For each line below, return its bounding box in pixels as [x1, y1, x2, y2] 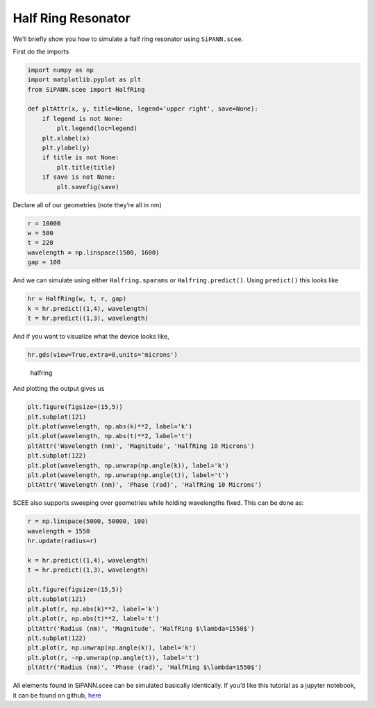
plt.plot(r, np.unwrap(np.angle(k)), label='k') [27, 644, 197, 652]
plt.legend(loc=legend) [56, 124, 138, 132]
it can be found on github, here [12, 691, 101, 699]
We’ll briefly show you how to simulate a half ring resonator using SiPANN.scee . [12, 35, 244, 43]
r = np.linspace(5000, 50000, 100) [27, 517, 149, 525]
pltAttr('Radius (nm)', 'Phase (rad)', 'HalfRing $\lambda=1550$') [27, 663, 262, 671]
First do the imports [12, 47, 69, 56]
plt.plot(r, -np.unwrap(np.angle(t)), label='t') [27, 654, 200, 661]
